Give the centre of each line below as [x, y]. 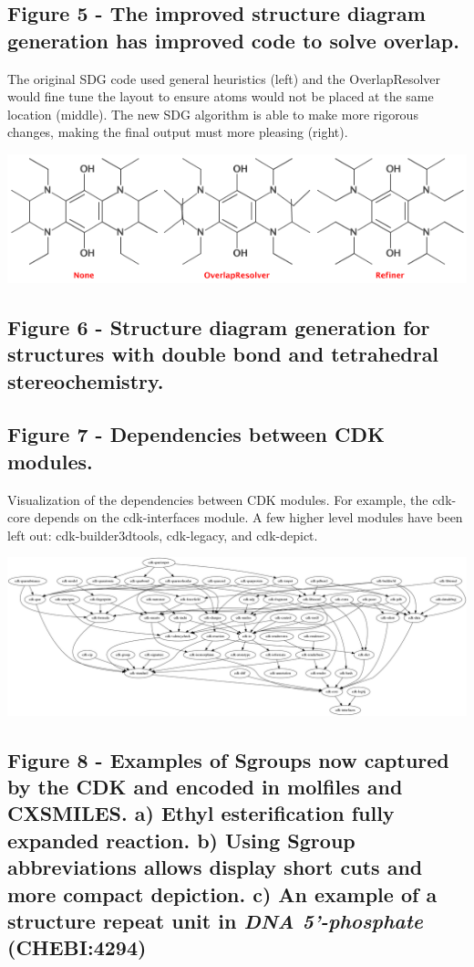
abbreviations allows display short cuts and [215, 867]
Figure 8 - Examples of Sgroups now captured [228, 759]
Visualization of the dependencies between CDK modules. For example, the [218, 499]
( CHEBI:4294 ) [77, 947]
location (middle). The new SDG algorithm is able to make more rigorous [213, 114]
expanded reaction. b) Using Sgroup [181, 840]
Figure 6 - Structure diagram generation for [219, 326]
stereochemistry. [86, 380]
